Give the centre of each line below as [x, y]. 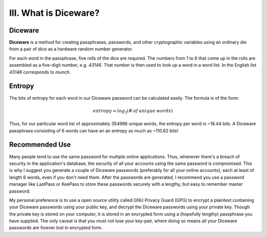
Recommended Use [40, 145]
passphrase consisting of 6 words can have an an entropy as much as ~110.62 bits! [94, 130]
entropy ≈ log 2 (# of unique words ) [133, 111]
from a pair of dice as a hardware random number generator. [71, 49]
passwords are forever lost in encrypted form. [56, 228]
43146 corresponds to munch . [40, 72]
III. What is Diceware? [54, 13]
